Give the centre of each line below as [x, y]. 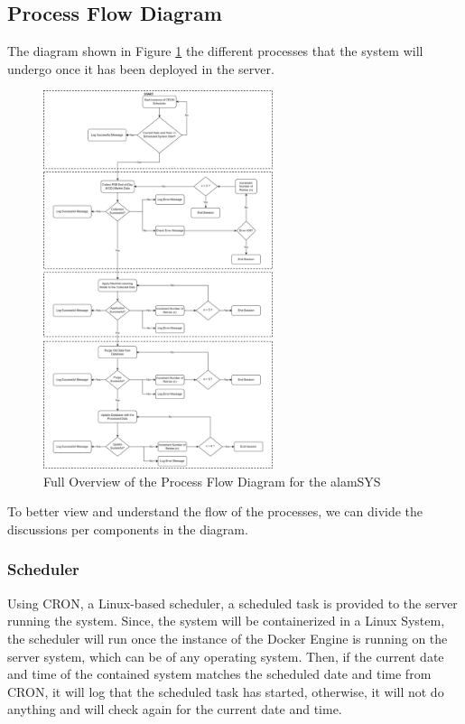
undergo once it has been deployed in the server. [141, 68]
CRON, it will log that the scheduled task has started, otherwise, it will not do [226, 691]
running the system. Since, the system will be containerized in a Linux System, [226, 621]
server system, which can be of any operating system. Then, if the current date [226, 656]
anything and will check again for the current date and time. [175, 709]
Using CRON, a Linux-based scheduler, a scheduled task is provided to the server [232, 603]
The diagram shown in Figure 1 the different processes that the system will [215, 51]
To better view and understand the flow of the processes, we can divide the [215, 511]
